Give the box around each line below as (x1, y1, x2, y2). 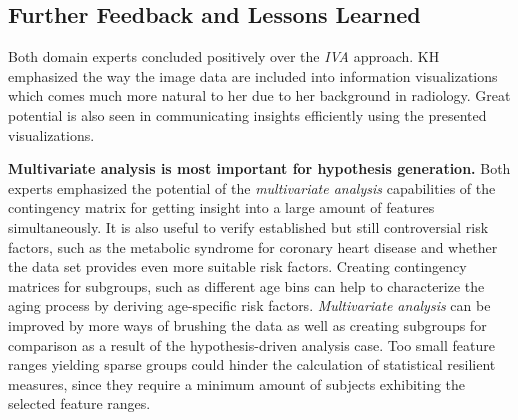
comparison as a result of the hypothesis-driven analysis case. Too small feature (8, 334, 495, 355)
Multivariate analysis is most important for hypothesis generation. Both (8, 158, 511, 179)
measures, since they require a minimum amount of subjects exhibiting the (8, 373, 466, 394)
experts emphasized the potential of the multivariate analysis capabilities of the (8, 177, 496, 198)
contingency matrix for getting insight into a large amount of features (8, 197, 435, 218)
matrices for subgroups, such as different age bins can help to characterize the (8, 275, 485, 296)
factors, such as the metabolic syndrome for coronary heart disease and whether (8, 236, 498, 257)
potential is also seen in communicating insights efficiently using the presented (8, 104, 487, 125)
